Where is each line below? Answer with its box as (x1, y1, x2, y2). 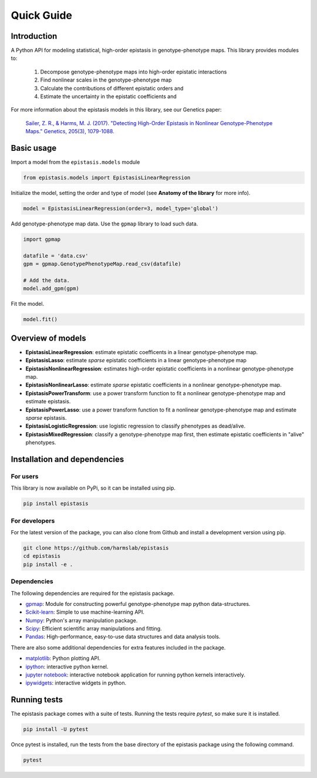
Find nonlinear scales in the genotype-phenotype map (40, 76, 172, 83)
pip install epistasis (23, 500, 89, 507)
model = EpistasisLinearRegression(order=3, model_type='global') (23, 206, 218, 212)
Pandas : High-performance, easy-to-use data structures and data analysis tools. (25, 633, 221, 640)
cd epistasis (23, 553, 61, 560)
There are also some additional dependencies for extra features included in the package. (11, 644, 226, 651)
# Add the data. (23, 277, 70, 284)
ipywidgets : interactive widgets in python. (25, 679, 127, 686)
